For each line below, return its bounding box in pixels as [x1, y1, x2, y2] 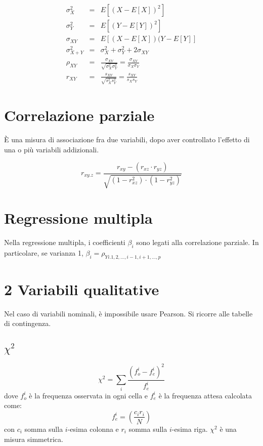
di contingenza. [4, 318, 51, 329]
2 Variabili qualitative [4, 278, 159, 299]
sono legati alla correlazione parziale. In [136, 237, 259, 248]
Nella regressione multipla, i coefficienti [4, 237, 125, 248]
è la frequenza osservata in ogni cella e [29, 390, 148, 400]
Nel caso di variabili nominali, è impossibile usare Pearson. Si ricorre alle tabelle [4, 308, 253, 318]
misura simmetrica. [4, 433, 63, 444]
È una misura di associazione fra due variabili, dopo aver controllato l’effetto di [4, 134, 250, 145]
